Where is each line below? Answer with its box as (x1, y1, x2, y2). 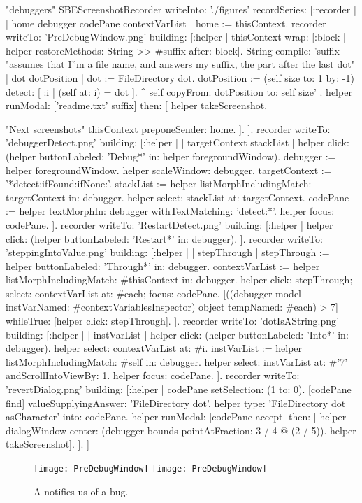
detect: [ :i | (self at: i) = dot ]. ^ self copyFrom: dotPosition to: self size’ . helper (6, 84, 352, 99)
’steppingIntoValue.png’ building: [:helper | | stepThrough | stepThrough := (6, 245, 330, 260)
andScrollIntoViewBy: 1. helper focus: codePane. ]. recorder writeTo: (6, 368, 300, 383)
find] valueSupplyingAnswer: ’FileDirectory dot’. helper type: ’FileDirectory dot (6, 395, 346, 410)
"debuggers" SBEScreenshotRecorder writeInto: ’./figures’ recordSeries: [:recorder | (6, 2, 356, 16)
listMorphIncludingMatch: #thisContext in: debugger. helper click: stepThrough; (6, 272, 353, 287)
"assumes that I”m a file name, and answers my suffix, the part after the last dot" (6, 57, 355, 71)
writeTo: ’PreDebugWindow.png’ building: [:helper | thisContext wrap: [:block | (6, 29, 346, 44)
